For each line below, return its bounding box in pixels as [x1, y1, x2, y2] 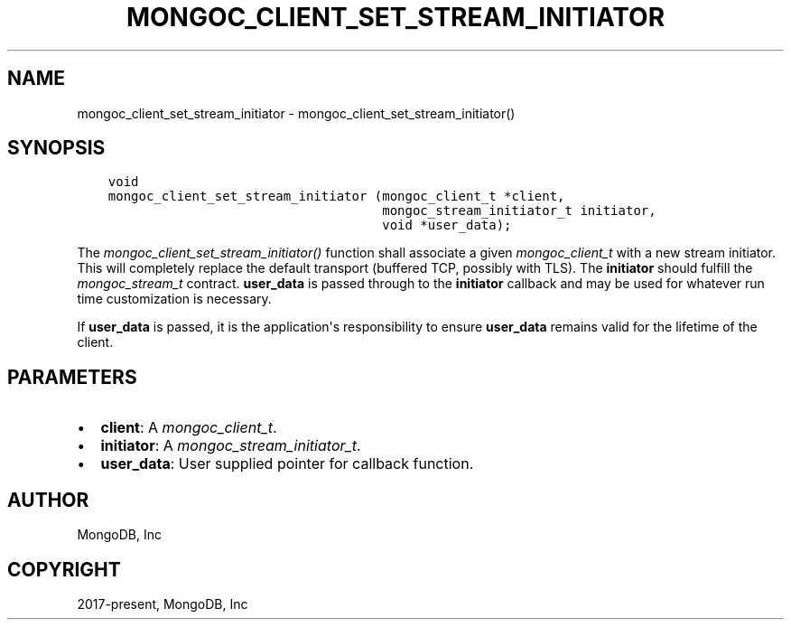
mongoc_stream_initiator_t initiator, [382, 203, 656, 219]
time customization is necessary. [77, 291, 272, 307]
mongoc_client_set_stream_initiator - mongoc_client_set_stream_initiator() [77, 105, 516, 121]
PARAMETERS [7, 365, 137, 388]
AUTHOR [7, 488, 89, 511]
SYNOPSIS [7, 136, 106, 160]
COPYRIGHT [7, 557, 121, 581]
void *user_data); [382, 218, 512, 233]
